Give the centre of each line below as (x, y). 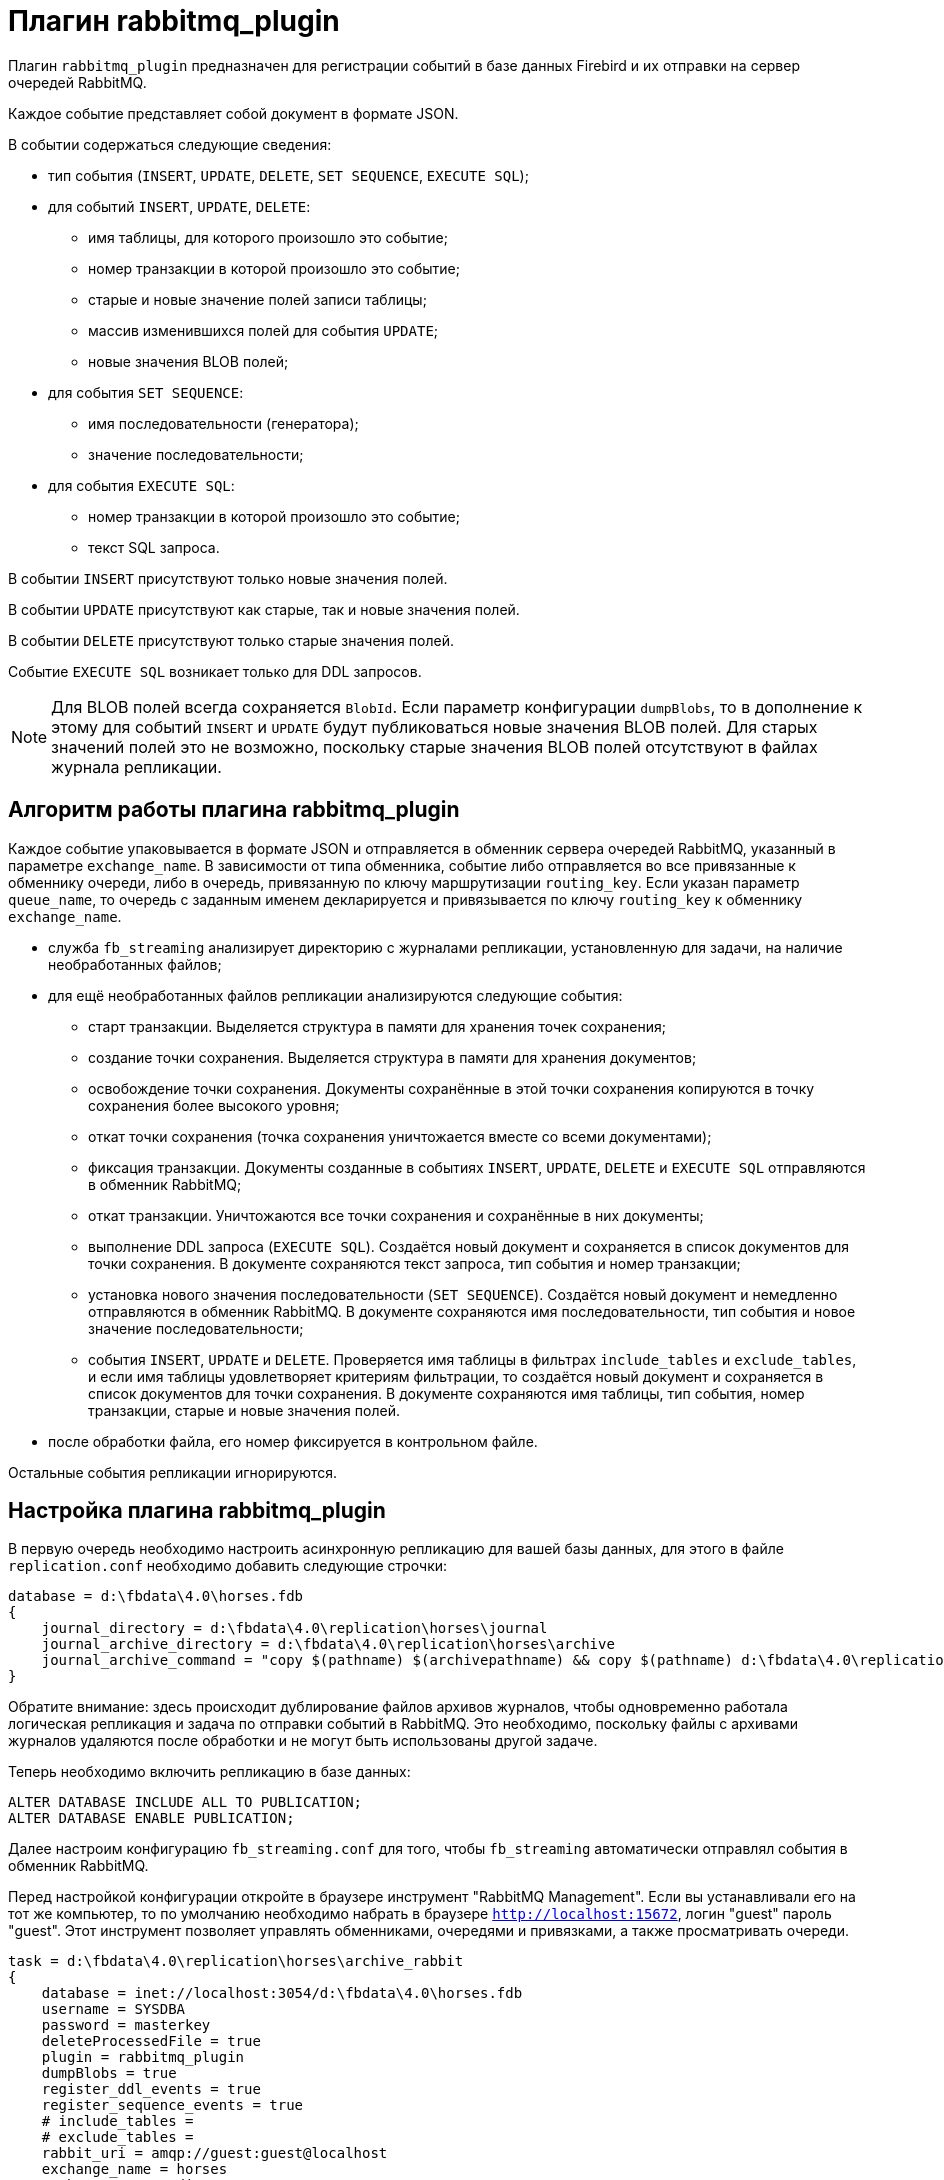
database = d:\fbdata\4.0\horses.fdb (156, 1596)
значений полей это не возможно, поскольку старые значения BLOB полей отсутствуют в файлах (434, 746)
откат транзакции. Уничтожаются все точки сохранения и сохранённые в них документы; (396, 1215)
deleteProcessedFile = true (151, 2041)
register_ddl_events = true (151, 2089)
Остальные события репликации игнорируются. (173, 1472)
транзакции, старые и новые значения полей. (244, 1410)
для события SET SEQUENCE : (146, 392)
